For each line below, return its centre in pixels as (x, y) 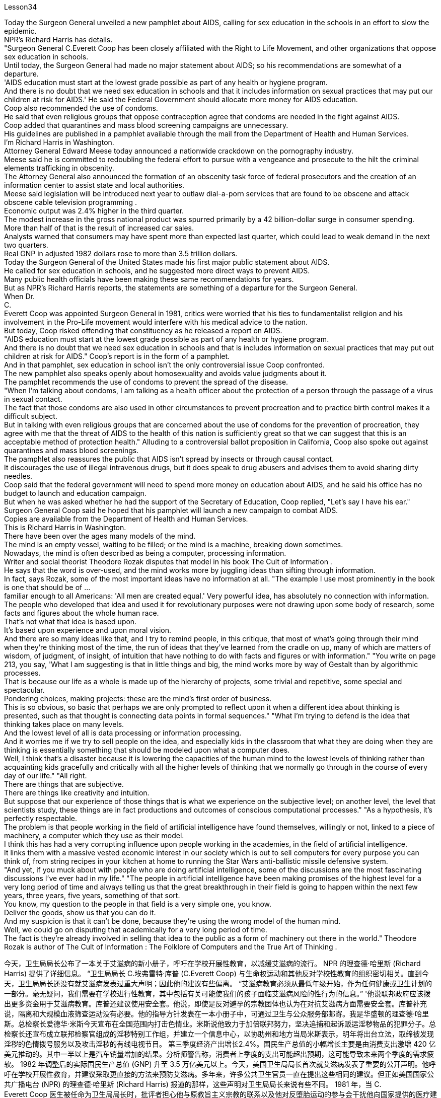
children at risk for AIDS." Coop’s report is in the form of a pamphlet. (117, 356)
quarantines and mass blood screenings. (71, 450)
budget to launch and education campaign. (75, 493)
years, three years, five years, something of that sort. (92, 895)
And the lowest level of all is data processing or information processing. (123, 733)
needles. (18, 476)
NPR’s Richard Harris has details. (58, 40)
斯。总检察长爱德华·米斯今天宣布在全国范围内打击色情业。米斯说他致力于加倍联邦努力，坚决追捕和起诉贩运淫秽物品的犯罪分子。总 (220, 1024)
